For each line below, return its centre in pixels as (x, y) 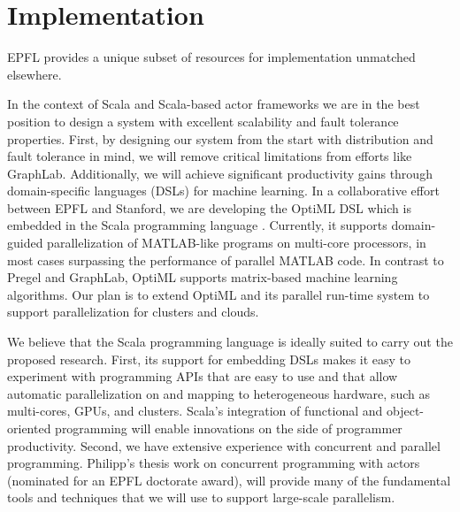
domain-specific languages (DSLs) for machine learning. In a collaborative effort (223, 191)
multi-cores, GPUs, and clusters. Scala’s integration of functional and (195, 411)
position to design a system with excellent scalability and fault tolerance (203, 121)
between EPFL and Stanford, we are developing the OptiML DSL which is (209, 207)
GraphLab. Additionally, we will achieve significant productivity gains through (220, 173)
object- (405, 411)
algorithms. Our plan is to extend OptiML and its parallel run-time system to (218, 294)
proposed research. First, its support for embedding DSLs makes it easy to (209, 359)
